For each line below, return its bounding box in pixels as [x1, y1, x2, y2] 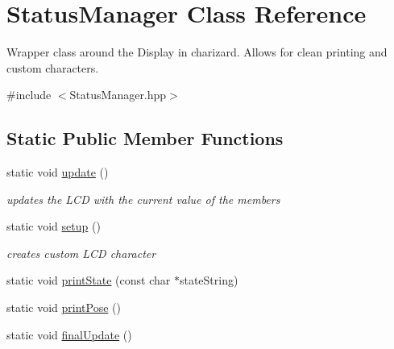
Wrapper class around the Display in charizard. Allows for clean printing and [6, 44, 388, 60]
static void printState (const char [6, 272, 171, 289]
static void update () [6, 164, 109, 181]
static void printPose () [6, 299, 121, 316]
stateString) [179, 272, 238, 289]
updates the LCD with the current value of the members [6, 190, 280, 207]
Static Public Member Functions [6, 126, 284, 151]
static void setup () [6, 218, 101, 235]
